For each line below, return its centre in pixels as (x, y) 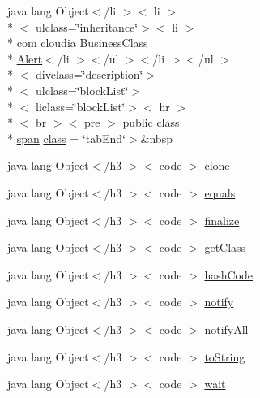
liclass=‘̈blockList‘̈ (80, 106)
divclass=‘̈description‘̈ (89, 74)
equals (220, 192)
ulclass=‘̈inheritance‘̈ (87, 26)
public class (151, 122)
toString (225, 356)
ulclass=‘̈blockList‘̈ (82, 90)
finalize (222, 220)
